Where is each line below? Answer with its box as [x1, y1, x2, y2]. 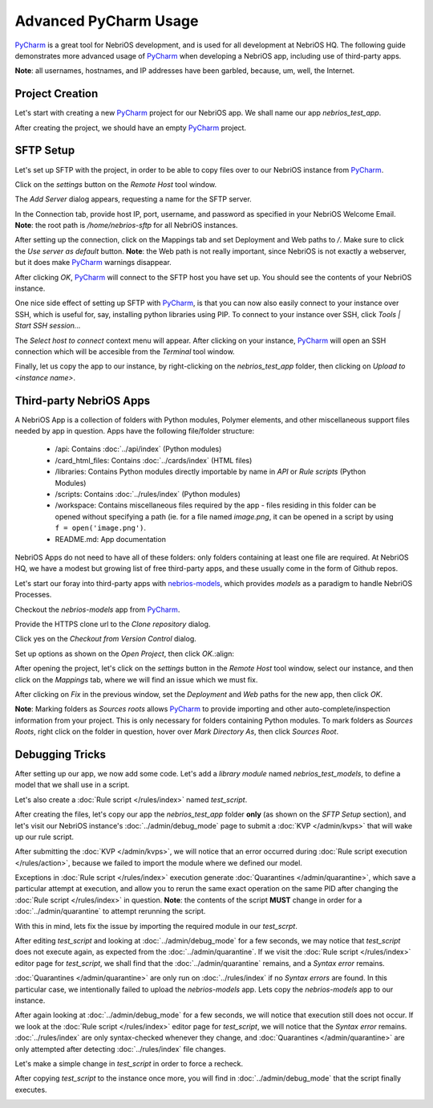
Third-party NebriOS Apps [14, 393, 151, 407]
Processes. [14, 590, 52, 600]
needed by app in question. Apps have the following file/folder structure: [14, 426, 255, 436]
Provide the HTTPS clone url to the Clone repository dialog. [14, 619, 211, 629]
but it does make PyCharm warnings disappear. [14, 258, 172, 267]
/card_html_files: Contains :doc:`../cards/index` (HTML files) [55, 455, 253, 465]
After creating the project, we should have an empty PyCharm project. [14, 123, 247, 132]
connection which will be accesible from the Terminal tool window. [14, 347, 236, 356]
